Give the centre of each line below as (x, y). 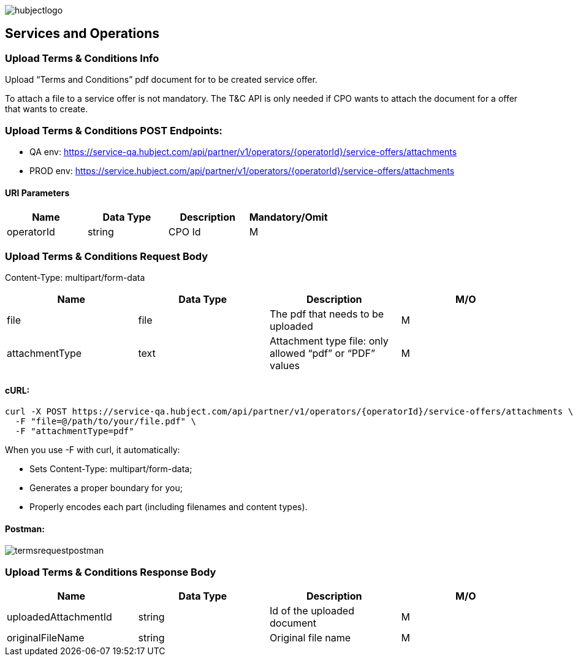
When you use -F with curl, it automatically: (93, 450)
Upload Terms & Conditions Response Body (111, 572)
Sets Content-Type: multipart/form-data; (111, 469)
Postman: (25, 529)
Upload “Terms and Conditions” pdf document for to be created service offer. (161, 80)
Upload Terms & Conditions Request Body (107, 256)
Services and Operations (82, 34)
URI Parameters (37, 193)
